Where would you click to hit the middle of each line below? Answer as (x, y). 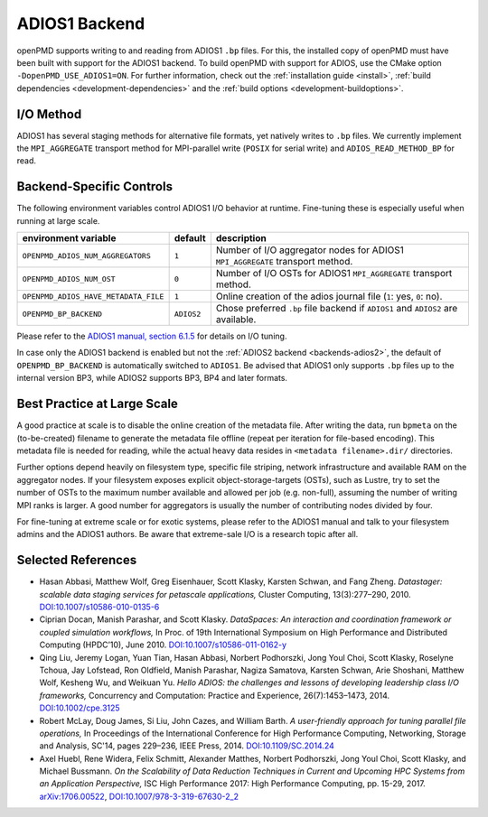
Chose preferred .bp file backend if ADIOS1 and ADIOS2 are (337, 309)
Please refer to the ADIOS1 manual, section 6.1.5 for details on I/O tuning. (152, 336)
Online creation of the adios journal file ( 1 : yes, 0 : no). (329, 296)
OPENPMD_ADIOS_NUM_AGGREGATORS (86, 256)
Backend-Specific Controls (95, 186)
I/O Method (49, 114)
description (241, 238)
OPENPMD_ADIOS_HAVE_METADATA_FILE (93, 297)
